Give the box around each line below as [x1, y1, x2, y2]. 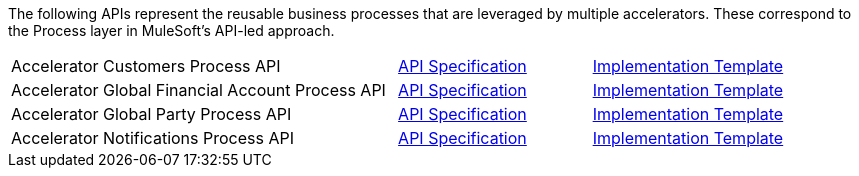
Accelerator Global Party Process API [11, 104, 292, 124]
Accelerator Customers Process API [11, 56, 281, 76]
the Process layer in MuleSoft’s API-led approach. [8, 22, 335, 39]
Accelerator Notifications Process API [11, 128, 294, 148]
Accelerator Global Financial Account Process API [11, 80, 386, 100]
